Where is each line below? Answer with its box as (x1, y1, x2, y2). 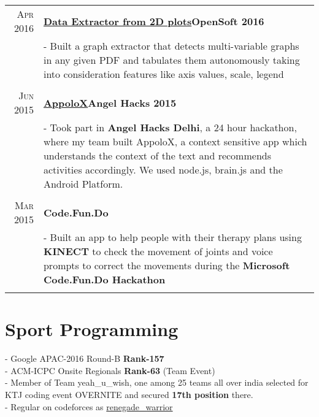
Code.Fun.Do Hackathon (43, 272, 166, 286)
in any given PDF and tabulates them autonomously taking (43, 53, 300, 67)
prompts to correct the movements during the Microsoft (43, 258, 290, 272)
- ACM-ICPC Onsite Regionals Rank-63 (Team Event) (5, 364, 215, 377)
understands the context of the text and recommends (43, 148, 271, 163)
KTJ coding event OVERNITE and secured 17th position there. (5, 388, 253, 400)
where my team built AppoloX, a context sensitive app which (43, 134, 307, 148)
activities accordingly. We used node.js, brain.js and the (43, 163, 283, 177)
